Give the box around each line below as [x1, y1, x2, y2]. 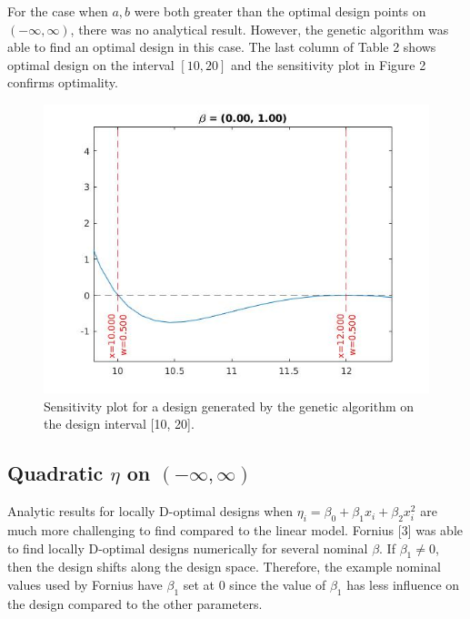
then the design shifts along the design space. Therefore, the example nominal [7, 557, 441, 576]
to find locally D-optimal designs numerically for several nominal [7, 538, 368, 557]
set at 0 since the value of [183, 574, 326, 594]
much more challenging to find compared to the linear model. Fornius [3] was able [7, 520, 464, 539]
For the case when [7, 2, 108, 20]
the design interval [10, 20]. [44, 414, 195, 433]
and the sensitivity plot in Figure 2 [230, 55, 426, 74]
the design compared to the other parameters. [7, 594, 263, 613]
